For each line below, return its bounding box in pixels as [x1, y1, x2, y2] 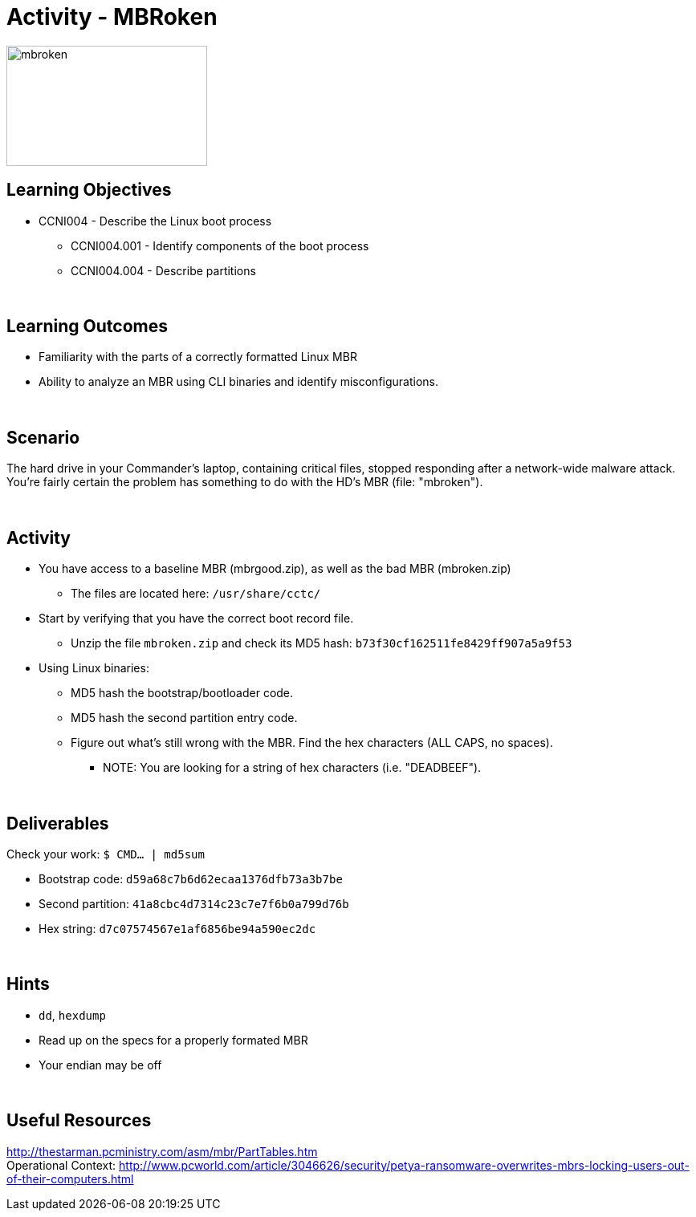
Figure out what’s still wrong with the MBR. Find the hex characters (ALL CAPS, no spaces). [71, 736, 553, 750]
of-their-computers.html [6, 1171, 134, 1186]
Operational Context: [6, 1158, 116, 1172]
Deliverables [6, 813, 109, 834]
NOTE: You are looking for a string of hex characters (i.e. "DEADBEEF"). [103, 761, 482, 775]
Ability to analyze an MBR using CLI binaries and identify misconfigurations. [39, 375, 439, 389]
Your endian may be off [39, 1057, 162, 1072]
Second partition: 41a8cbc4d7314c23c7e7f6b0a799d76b [39, 896, 349, 911]
